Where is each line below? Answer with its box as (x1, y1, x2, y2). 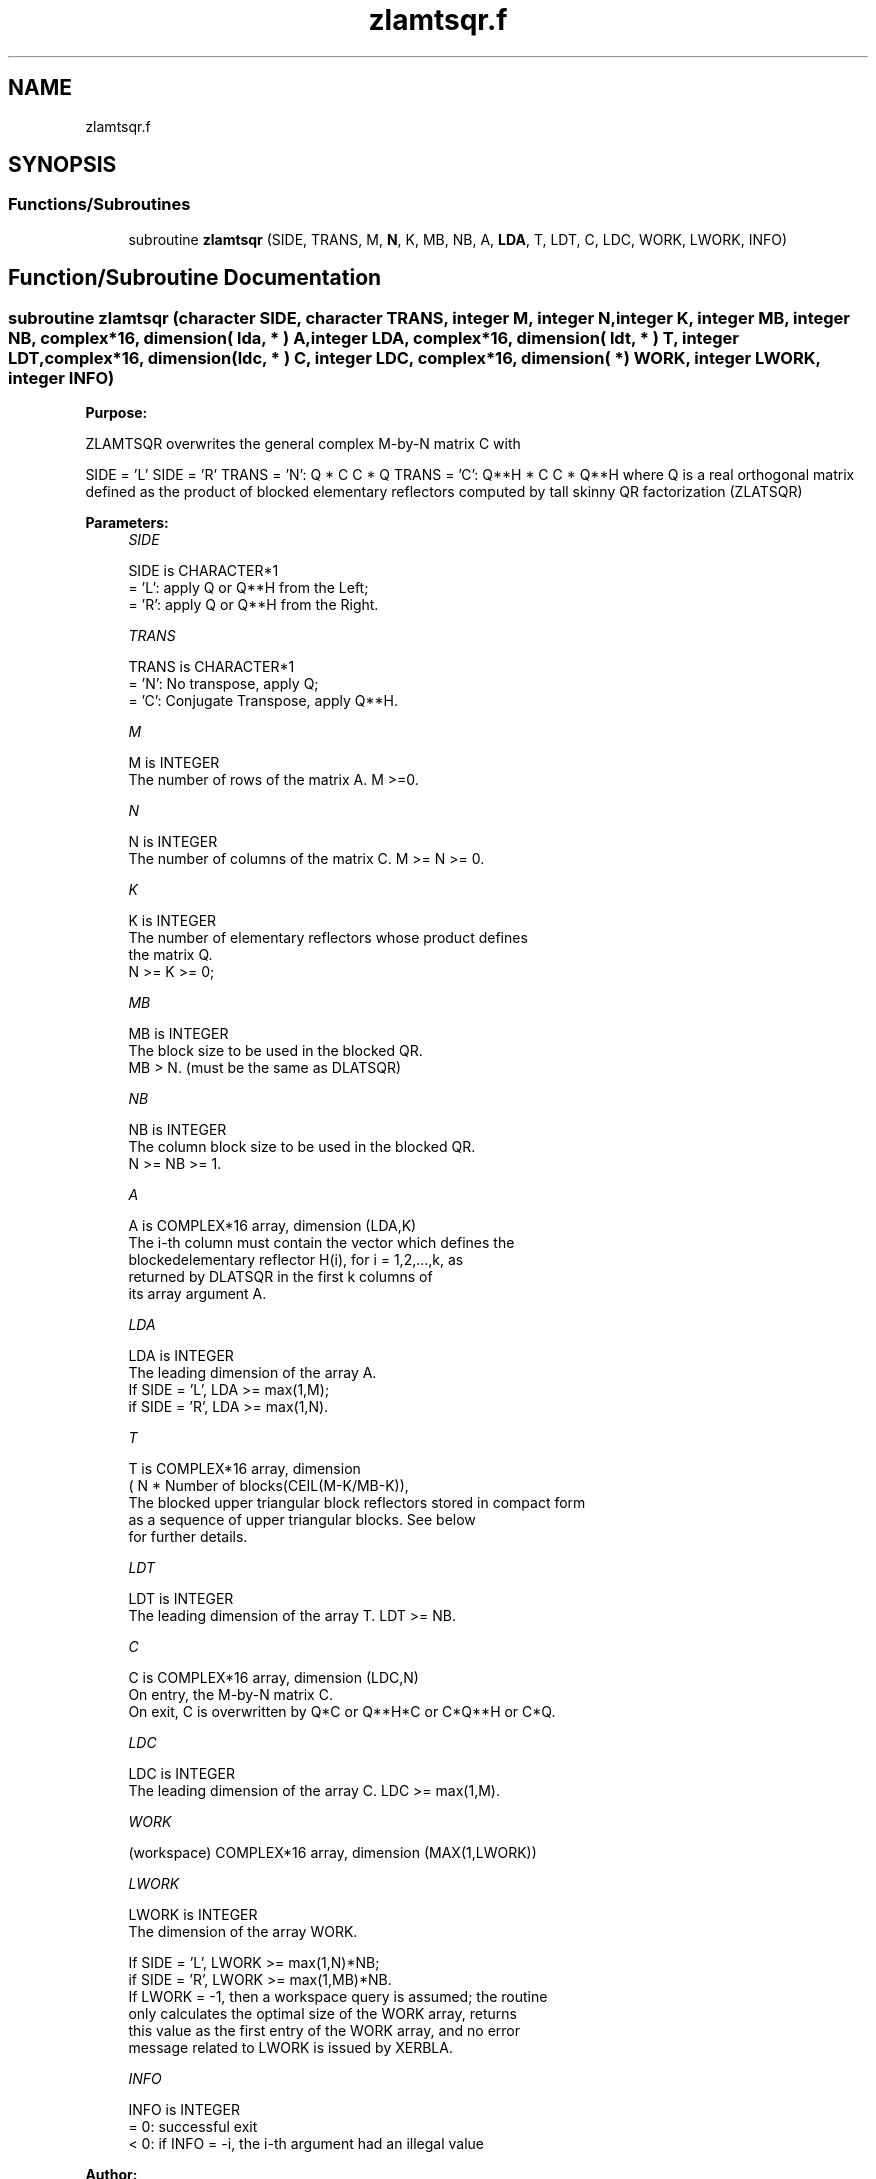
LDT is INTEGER (128, 1590, 234, 1608)
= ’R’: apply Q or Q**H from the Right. (128, 596, 379, 614)
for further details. (128, 1528, 248, 1546)
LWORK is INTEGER (128, 1906, 258, 1924)
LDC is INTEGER (128, 1765, 235, 1783)
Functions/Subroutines (8, 194, 191, 215)
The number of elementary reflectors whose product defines (128, 929, 528, 947)
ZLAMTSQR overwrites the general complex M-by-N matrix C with (85, 435, 521, 453)
